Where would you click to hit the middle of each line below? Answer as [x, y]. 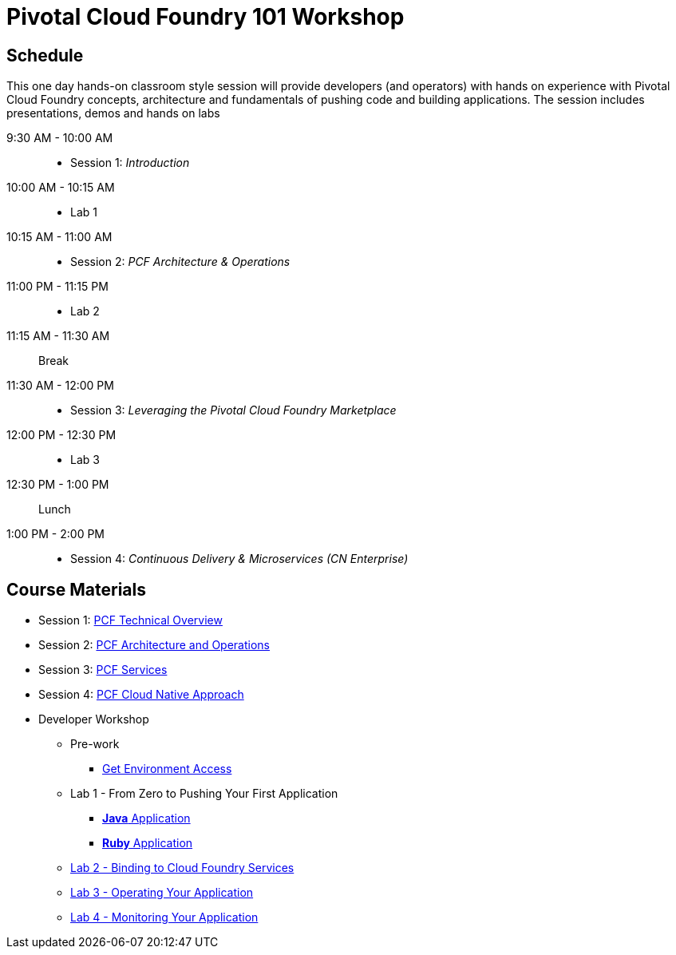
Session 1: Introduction [130, 163]
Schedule [45, 55]
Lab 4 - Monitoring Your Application [164, 917]
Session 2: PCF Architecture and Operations [154, 645]
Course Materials [77, 589]
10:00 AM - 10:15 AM [61, 188]
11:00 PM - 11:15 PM [57, 287]
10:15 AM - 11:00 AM [59, 237]
